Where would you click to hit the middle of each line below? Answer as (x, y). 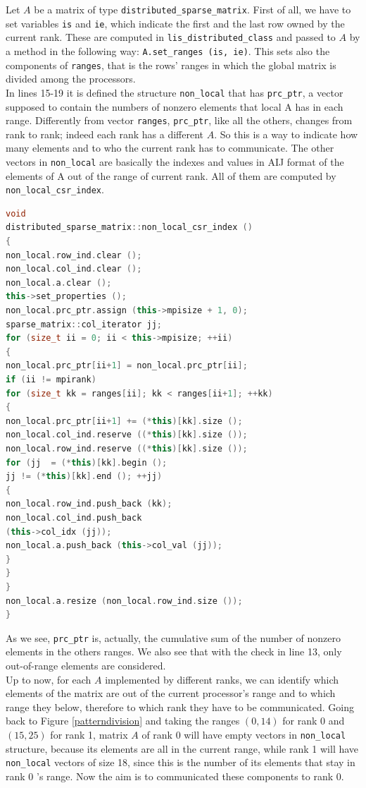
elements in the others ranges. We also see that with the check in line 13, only (174, 651)
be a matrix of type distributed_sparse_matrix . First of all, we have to (193, 9)
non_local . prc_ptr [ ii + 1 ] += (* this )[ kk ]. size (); (124, 421)
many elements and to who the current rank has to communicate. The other (170, 148)
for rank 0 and (314, 721)
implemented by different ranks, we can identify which (222, 679)
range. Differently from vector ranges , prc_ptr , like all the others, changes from (179, 120)
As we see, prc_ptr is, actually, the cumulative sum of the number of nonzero (173, 637)
